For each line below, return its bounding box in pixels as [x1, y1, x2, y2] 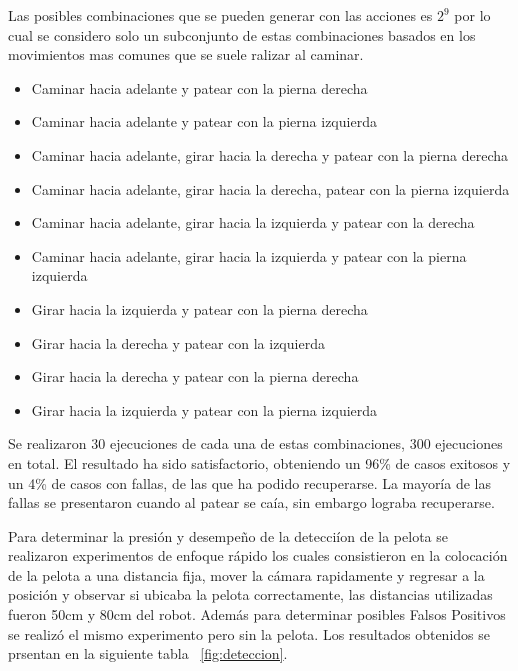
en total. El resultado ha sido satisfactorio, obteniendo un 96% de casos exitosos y [8, 452, 511, 473]
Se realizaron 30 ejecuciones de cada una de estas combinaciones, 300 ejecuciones [8, 433, 503, 454]
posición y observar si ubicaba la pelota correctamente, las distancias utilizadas [8, 584, 493, 605]
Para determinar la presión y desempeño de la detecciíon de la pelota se [8, 525, 448, 546]
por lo [454, 5, 491, 25]
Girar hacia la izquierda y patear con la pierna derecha [31, 298, 368, 319]
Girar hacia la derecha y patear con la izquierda [31, 332, 325, 353]
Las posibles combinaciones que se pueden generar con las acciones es [8, 5, 433, 25]
